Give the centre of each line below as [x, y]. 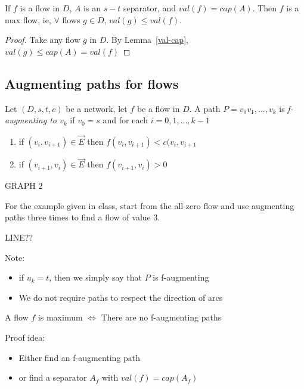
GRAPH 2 [24, 186]
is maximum [60, 317]
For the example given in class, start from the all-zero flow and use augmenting [150, 205]
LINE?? [19, 237]
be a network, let [97, 108]
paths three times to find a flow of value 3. [83, 217]
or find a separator [53, 377]
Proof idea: [25, 337]
